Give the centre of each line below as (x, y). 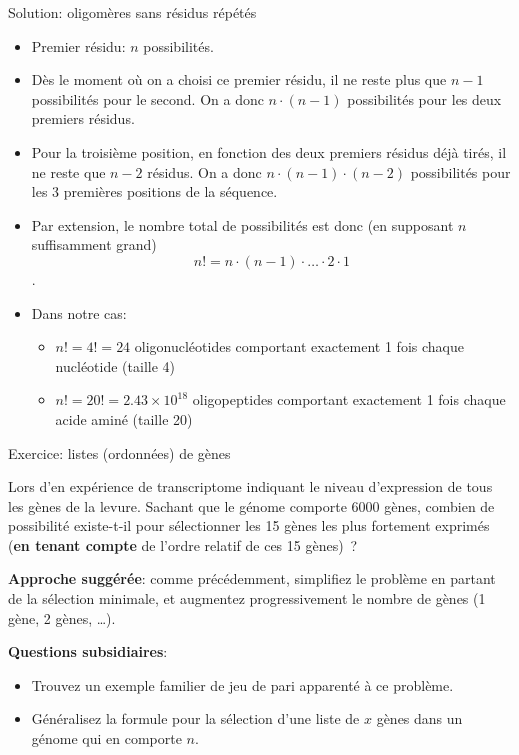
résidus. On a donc (204, 171)
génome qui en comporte (106, 738)
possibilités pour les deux (424, 98)
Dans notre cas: (79, 312)
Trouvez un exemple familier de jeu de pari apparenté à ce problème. (242, 684)
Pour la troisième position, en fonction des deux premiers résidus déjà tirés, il (269, 151)
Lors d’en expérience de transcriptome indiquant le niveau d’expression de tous (250, 486)
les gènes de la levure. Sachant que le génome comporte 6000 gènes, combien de (251, 505)
